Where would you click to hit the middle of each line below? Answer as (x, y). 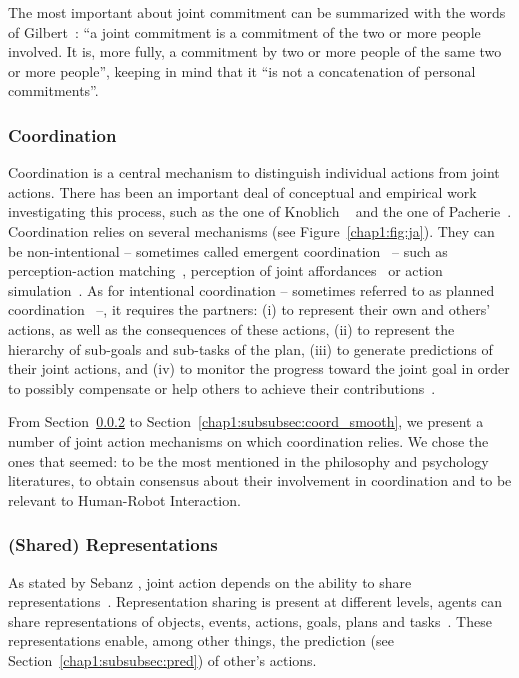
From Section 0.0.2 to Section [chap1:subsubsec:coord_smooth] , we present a (246, 421)
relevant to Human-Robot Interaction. (124, 499)
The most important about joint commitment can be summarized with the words (257, 12)
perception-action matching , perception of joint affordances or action (225, 270)
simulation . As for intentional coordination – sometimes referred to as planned (251, 289)
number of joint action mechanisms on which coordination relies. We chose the (248, 440)
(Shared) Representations (113, 544)
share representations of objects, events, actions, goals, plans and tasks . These (250, 620)
